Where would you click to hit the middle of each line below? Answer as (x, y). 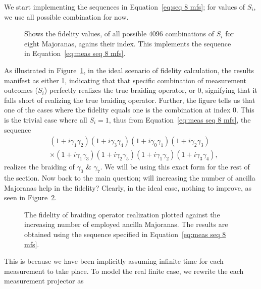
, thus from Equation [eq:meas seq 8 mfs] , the (180, 119)
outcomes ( (21, 90)
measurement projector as (44, 281)
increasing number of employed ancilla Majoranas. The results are (126, 224)
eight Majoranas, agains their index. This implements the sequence (128, 43)
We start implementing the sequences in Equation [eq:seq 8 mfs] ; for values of (125, 7)
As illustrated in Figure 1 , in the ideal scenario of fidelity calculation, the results (129, 70)
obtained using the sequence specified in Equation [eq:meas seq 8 (125, 234)
